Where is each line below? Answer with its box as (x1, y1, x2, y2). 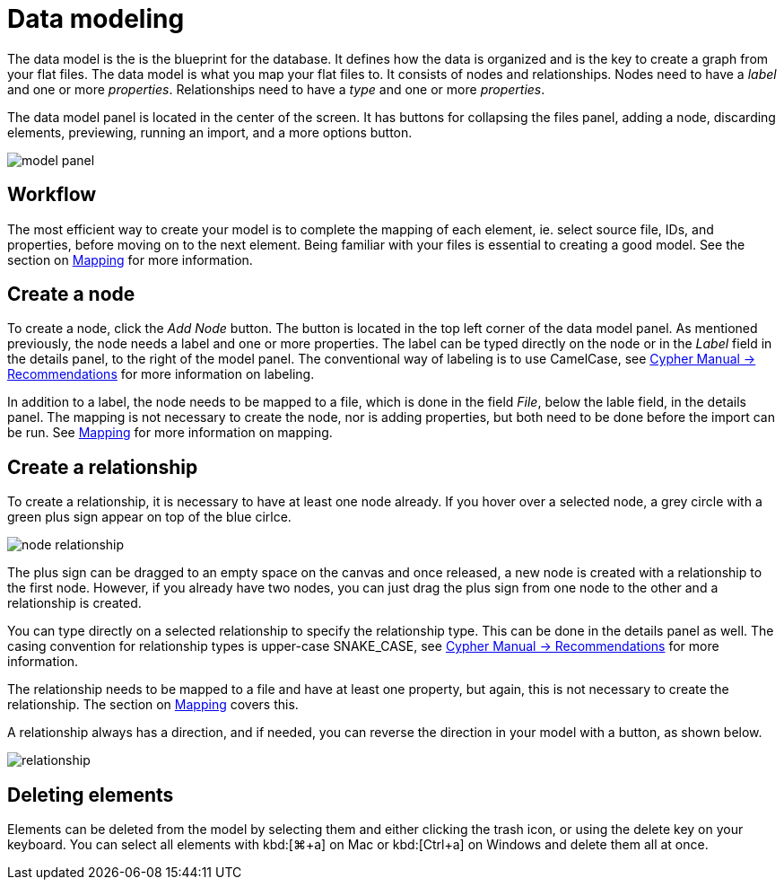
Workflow (7, 183, 97, 206)
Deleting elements (7, 783, 174, 806)
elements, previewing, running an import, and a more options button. (7, 124, 413, 140)
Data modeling (7, 4, 185, 34)
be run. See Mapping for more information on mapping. (7, 425, 333, 441)
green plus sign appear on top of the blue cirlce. (7, 509, 292, 525)
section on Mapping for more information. (7, 251, 253, 268)
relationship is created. (7, 595, 142, 611)
